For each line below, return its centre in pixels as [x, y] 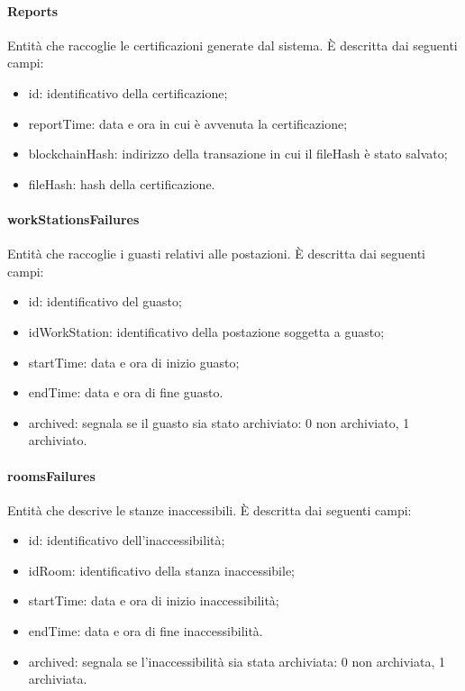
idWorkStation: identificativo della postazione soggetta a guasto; [206, 331]
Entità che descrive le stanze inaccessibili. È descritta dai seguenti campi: [210, 509]
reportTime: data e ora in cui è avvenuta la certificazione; [188, 123]
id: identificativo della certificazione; [128, 92]
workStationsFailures [73, 218]
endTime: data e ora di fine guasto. [126, 392]
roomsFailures [51, 475]
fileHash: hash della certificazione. [122, 183]
